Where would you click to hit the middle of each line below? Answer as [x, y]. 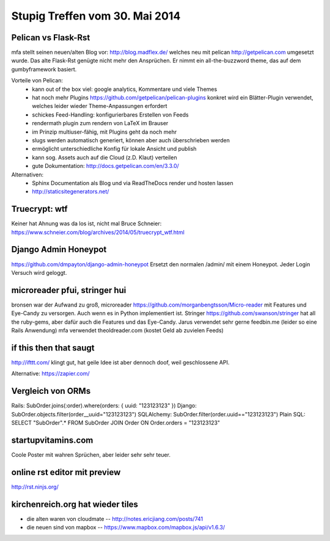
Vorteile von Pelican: [37, 81]
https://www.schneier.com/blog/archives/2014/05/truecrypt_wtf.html [98, 232]
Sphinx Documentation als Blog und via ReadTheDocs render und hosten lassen [133, 183]
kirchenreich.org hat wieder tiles [75, 504]
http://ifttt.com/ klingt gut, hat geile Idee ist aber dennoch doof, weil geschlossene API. [120, 362]
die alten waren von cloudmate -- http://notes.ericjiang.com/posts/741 [115, 518]
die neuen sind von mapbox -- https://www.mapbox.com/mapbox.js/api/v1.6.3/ [126, 528]
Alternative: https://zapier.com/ [50, 374]
